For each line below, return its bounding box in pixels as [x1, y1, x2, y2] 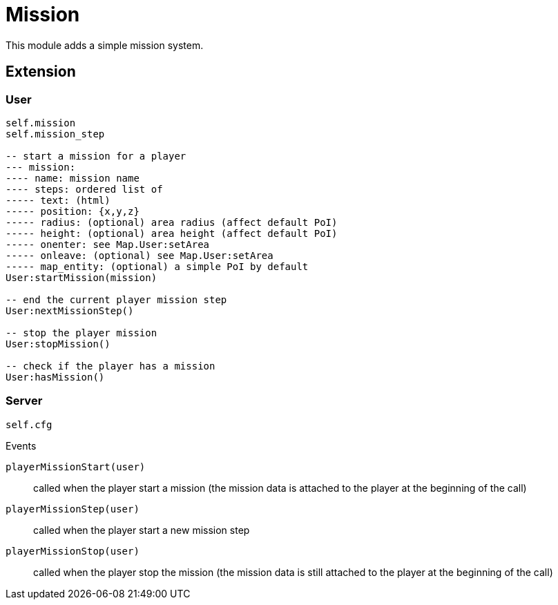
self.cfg [6, 419, 52, 430]
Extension [6, 63, 76, 81]
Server [6, 394, 43, 408]
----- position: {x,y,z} [6, 205, 139, 217]
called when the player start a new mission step [33, 524, 250, 536]
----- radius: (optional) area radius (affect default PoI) [6, 216, 338, 228]
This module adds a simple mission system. [6, 39, 204, 51]
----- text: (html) [6, 194, 110, 206]
